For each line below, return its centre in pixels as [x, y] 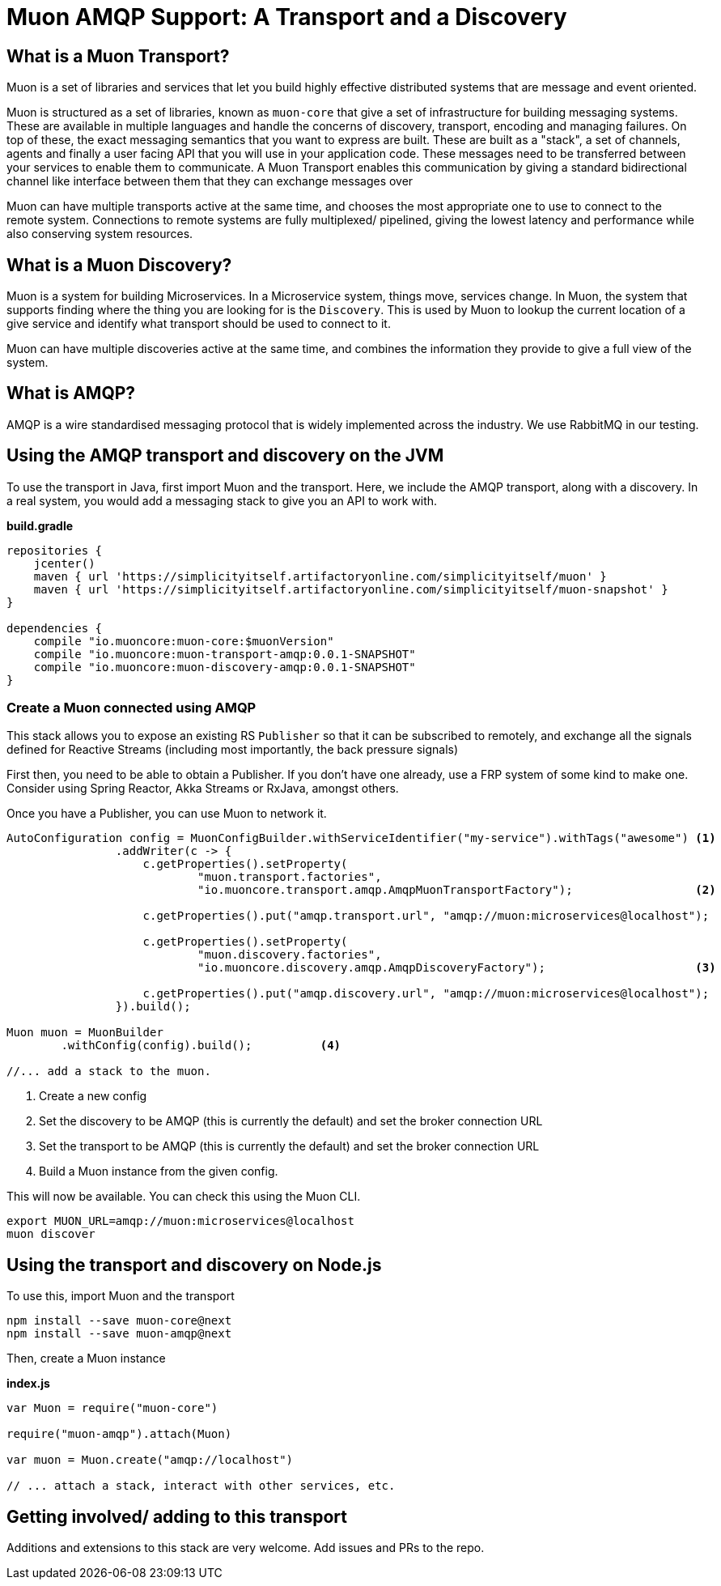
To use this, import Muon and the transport [121, 1296]
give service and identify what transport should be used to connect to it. [199, 324]
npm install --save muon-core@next [119, 1321]
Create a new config [93, 1096]
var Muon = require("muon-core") [112, 1408]
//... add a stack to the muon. [109, 1072]
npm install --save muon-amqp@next [119, 1334]
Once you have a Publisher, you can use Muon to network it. [167, 814]
